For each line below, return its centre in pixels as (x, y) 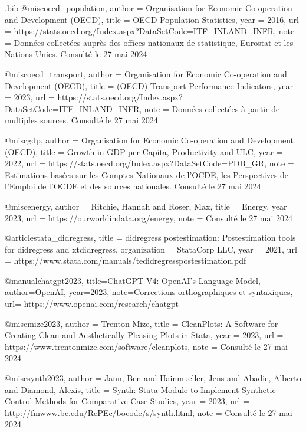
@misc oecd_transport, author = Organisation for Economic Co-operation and (146, 73)
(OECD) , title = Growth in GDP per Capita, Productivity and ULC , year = (144, 151)
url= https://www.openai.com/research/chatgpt (92, 304)
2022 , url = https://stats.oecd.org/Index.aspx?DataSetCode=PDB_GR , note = (149, 163)
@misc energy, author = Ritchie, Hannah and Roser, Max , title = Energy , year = (151, 206)
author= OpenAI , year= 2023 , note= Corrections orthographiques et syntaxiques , (149, 292)
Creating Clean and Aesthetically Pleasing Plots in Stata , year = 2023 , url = (144, 335)
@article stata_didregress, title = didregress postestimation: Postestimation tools (150, 238)
